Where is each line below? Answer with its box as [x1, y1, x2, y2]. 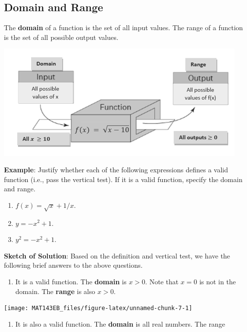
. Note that [145, 276, 179, 286]
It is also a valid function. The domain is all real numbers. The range [15, 318, 225, 329]
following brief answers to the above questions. [4, 260, 143, 270]
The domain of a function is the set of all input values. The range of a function [4, 22, 243, 33]
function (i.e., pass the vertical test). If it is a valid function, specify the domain [4, 174, 243, 184]
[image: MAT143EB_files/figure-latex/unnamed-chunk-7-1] [4, 305, 192, 312]
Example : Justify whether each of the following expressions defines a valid [4, 164, 228, 174]
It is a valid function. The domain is [15, 276, 127, 286]
